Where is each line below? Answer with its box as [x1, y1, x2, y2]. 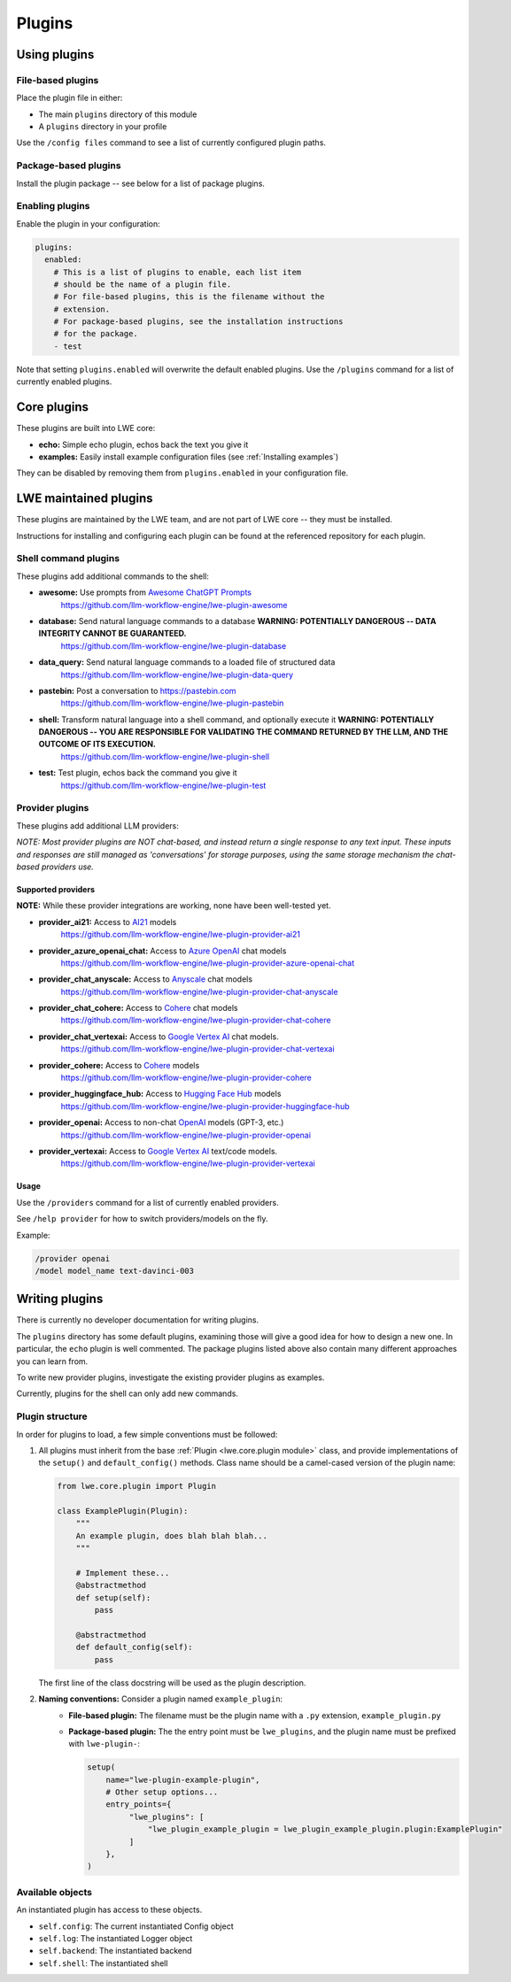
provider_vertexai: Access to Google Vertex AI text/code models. [38, 1145, 278, 1156]
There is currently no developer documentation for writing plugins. [16, 1315, 259, 1325]
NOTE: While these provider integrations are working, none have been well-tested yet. [16, 900, 331, 911]
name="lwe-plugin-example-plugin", [105, 1775, 260, 1785]
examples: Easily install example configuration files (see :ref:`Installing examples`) [38, 451, 339, 462]
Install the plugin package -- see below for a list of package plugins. [16, 178, 266, 189]
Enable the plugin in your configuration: [16, 218, 160, 229]
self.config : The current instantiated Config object [38, 1921, 234, 1932]
